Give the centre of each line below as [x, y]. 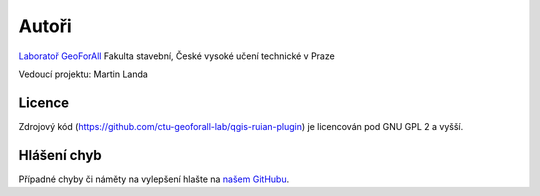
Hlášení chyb [60, 155]
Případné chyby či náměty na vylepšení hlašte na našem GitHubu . [154, 179]
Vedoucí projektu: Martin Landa [83, 74]
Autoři [45, 26]
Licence [44, 102]
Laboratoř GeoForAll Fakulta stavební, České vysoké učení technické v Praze [176, 56]
